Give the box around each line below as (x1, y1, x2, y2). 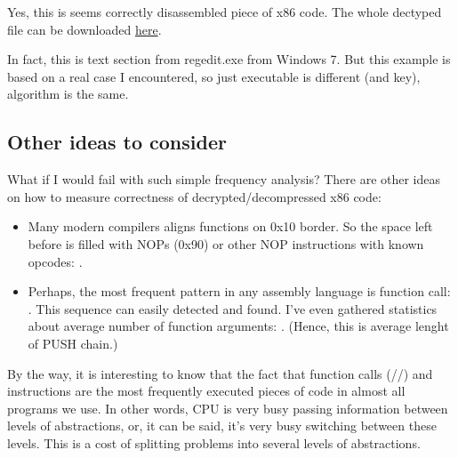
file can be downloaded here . (7, 20, 162, 38)
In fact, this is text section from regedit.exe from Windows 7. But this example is (7, 50, 451, 68)
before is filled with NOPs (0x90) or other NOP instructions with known (28, 234, 424, 253)
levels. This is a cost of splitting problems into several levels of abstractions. (7, 433, 421, 452)
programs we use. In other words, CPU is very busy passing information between (7, 398, 448, 417)
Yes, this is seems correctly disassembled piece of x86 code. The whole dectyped (7, 3, 442, 20)
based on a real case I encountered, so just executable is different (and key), (7, 67, 421, 85)
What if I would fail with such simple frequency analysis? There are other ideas (7, 170, 441, 189)
